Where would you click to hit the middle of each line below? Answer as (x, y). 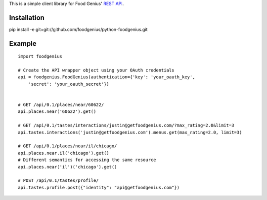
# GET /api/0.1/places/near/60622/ (61, 105)
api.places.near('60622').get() (57, 112)
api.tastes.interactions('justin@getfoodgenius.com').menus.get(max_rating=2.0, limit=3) (130, 132)
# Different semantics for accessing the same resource (87, 160)
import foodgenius (40, 56)
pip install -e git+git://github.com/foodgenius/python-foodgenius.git (78, 29)
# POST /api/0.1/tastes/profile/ (58, 181)
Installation (27, 17)
